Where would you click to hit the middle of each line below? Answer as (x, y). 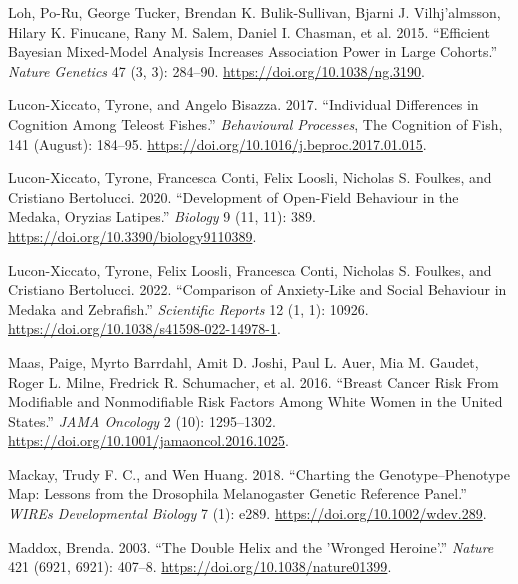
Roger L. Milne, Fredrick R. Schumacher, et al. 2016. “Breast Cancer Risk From (253, 381)
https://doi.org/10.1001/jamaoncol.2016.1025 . (148, 440)
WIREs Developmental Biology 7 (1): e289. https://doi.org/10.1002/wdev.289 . (247, 513)
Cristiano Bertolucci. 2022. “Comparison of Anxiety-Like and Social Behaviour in (257, 289)
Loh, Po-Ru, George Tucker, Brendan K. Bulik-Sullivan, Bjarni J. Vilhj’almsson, (254, 12)
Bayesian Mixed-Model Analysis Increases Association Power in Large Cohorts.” (252, 51)
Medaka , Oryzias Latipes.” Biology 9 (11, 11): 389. (162, 216)
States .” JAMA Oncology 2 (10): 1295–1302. (142, 420)
